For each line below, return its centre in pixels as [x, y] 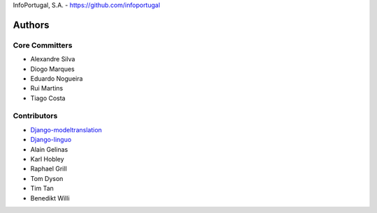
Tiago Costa [48, 98]
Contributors [35, 116]
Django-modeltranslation [66, 129]
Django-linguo [51, 140]
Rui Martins [47, 88]
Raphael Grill [49, 169]
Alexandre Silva [53, 59]
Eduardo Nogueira [57, 78]
